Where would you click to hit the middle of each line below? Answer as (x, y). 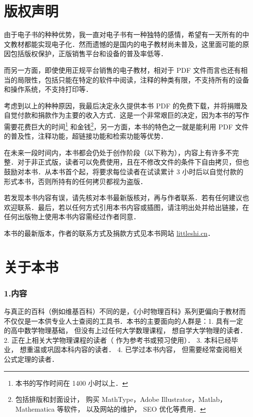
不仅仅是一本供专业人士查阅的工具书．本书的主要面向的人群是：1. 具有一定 (124, 321)
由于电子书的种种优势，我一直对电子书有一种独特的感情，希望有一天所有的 (123, 34)
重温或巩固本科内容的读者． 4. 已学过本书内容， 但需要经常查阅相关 (135, 349)
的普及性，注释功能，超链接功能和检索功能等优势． (86, 136)
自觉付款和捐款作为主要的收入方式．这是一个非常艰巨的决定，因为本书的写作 (126, 115)
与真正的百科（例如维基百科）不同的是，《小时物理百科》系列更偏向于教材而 (125, 311)
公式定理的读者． (31, 359)
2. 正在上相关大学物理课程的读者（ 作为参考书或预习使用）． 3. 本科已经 (118, 340)
